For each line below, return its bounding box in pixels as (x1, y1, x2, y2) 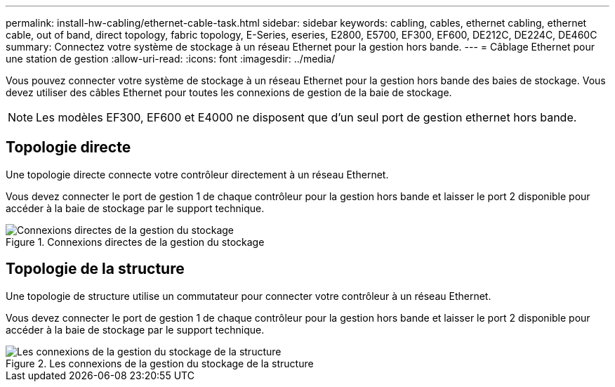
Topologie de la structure (6, 260, 185, 278)
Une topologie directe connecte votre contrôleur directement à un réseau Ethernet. (6, 168, 389, 181)
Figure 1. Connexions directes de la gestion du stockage (6, 235, 265, 248)
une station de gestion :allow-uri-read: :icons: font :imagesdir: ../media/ (6, 53, 336, 65)
